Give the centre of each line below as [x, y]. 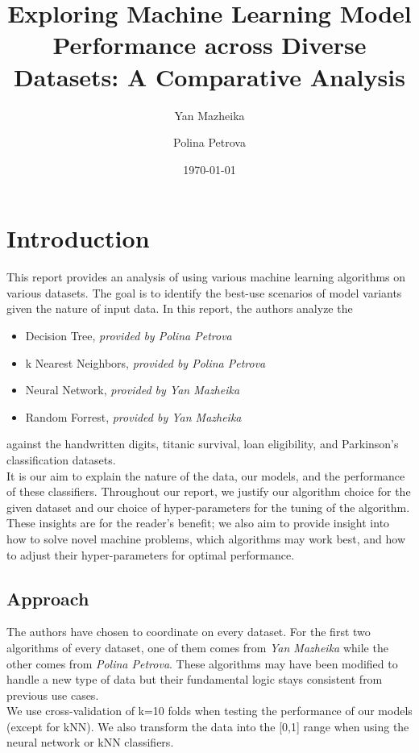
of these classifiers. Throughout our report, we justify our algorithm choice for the [209, 491]
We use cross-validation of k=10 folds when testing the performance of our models [209, 711]
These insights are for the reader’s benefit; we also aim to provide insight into [198, 523]
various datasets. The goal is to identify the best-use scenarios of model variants [204, 292]
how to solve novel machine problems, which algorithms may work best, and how [206, 538]
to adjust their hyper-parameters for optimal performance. [151, 554]
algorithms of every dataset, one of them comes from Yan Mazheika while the [197, 647]
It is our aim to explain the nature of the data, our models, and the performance [206, 475]
